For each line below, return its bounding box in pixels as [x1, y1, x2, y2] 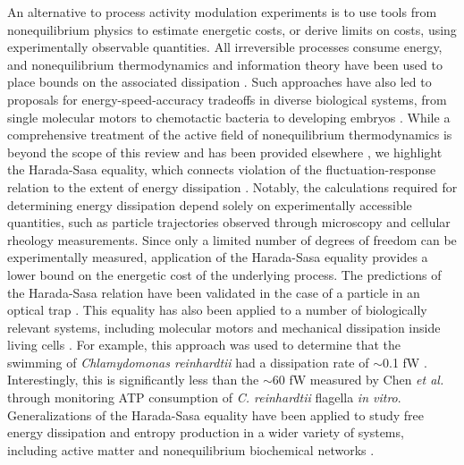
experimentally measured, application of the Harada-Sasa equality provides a [7, 248, 428, 266]
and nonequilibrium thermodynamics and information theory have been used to [7, 55, 443, 73]
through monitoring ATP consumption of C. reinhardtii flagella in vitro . [7, 388, 401, 407]
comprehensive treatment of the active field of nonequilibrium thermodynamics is [7, 125, 452, 144]
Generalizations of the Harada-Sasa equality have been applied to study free [7, 405, 424, 424]
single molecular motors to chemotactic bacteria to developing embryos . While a [7, 107, 451, 126]
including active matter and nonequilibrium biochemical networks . [7, 440, 375, 459]
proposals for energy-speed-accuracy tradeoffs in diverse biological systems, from [7, 89, 447, 108]
